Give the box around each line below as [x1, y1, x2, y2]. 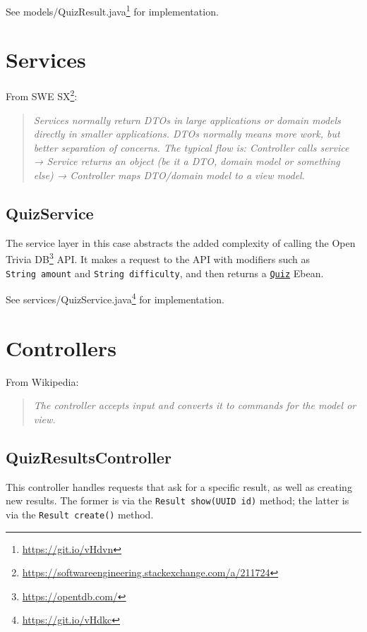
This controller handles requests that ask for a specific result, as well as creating [6, 479, 352, 494]
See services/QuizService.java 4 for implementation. [6, 290, 224, 306]
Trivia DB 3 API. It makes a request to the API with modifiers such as [6, 250, 310, 267]
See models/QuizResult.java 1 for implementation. [6, 2, 219, 18]
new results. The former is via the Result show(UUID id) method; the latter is [6, 493, 349, 508]
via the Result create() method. [6, 506, 154, 521]
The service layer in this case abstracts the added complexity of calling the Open [6, 235, 356, 250]
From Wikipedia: [6, 374, 79, 389]
